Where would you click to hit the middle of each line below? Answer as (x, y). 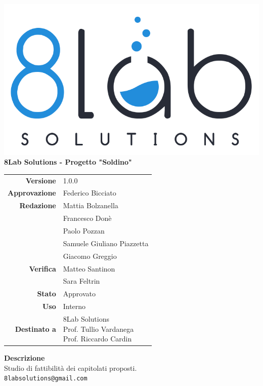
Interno (74, 306)
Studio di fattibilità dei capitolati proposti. (71, 368)
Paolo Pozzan (84, 230)
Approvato (79, 294)
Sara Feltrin (81, 281)
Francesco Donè (87, 218)
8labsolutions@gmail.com (46, 379)
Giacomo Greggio (90, 256)
